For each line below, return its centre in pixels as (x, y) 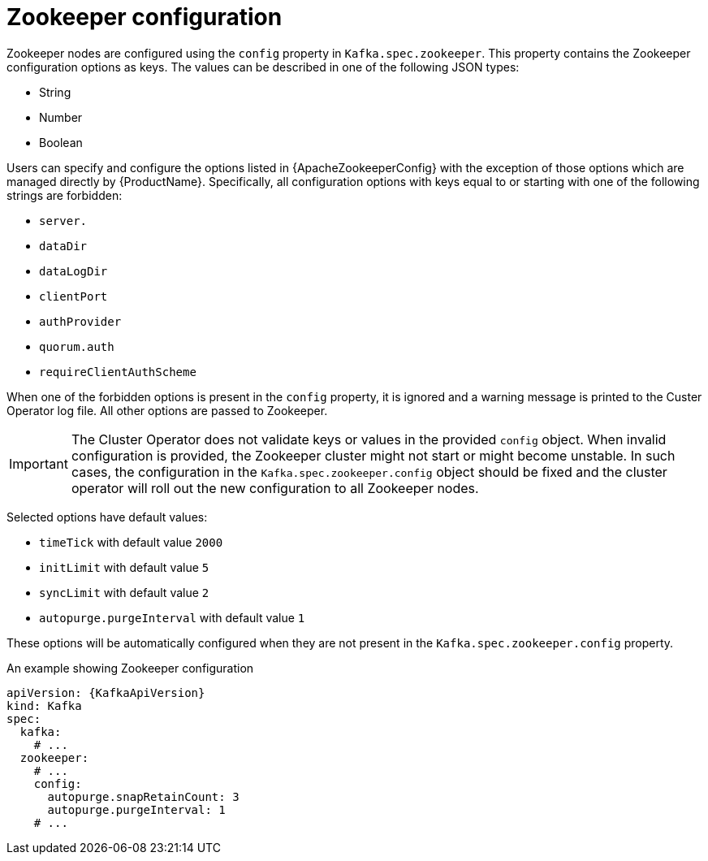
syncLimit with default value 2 (124, 592)
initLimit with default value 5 (124, 567)
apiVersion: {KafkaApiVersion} (106, 692)
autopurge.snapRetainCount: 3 (143, 796)
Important (39, 463)
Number (61, 117)
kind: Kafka (44, 705)
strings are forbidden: (65, 195)
